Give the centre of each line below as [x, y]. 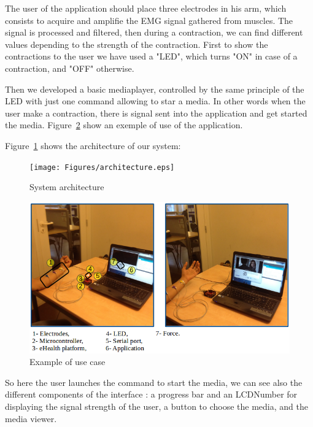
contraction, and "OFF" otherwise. [70, 68]
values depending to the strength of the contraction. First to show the [137, 44]
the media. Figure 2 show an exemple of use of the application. [124, 125]
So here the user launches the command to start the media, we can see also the [154, 382]
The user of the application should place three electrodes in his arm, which [146, 8]
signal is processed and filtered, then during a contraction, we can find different [154, 32]
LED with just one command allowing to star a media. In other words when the [155, 101]
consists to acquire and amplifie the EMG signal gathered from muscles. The [149, 20]
